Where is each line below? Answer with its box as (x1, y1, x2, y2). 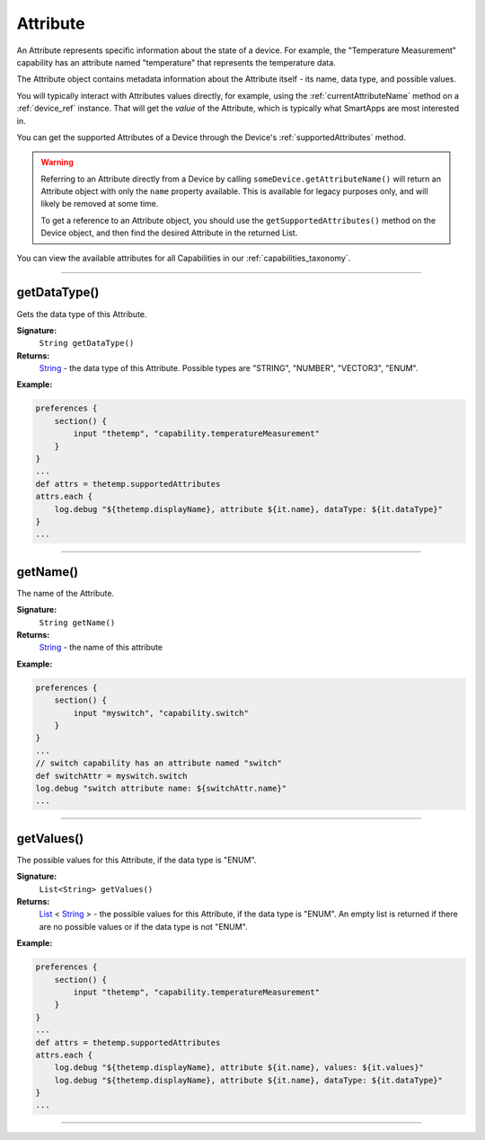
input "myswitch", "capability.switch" (73, 708, 249, 718)
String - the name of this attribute (39, 642, 163, 653)
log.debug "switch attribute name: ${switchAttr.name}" (35, 782, 287, 793)
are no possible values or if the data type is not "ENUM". (39, 921, 248, 932)
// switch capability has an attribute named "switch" (35, 758, 282, 768)
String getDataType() (39, 338, 135, 349)
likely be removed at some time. (40, 199, 159, 209)
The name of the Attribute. (16, 588, 115, 598)
